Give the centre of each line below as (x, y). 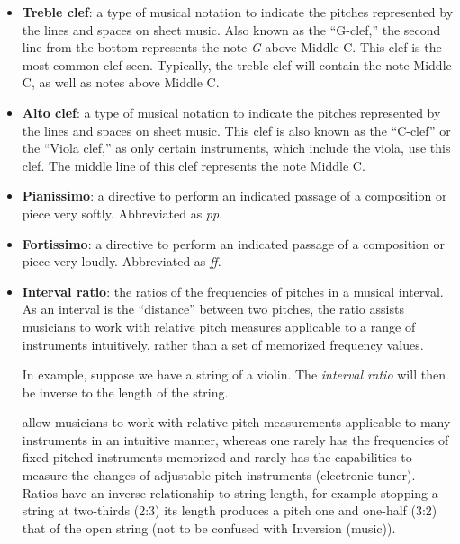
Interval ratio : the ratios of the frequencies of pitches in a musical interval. (233, 291)
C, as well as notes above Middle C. (121, 82)
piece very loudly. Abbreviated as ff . (122, 261)
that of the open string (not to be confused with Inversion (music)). (209, 527)
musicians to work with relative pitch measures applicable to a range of (219, 326)
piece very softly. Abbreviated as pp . (122, 213)
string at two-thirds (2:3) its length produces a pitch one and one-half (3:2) (230, 510)
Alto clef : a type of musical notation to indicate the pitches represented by (231, 112)
